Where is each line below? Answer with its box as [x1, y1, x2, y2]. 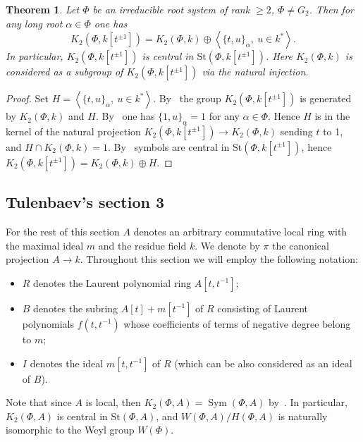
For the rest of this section [6, 224, 120, 239]
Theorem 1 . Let [6, 2, 80, 16]
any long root [6, 16, 63, 30]
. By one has [95, 109, 155, 123]
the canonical [272, 238, 329, 252]
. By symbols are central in [108, 139, 230, 154]
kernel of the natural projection [6, 123, 141, 138]
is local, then [85, 395, 141, 410]
